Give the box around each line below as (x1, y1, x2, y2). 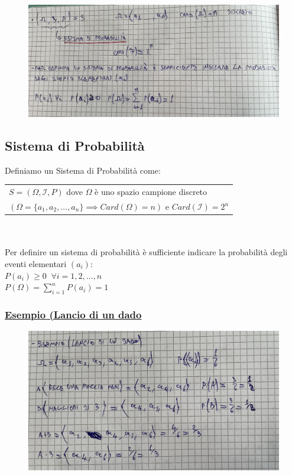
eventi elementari (5, 257, 67, 269)
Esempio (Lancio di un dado (5, 307, 142, 321)
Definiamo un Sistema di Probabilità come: (5, 164, 161, 176)
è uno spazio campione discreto (95, 186, 207, 198)
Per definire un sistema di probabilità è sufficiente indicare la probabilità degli (5, 246, 288, 258)
